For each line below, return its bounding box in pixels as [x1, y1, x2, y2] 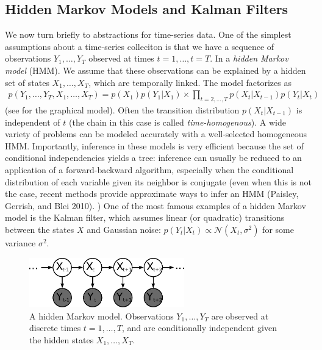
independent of [5, 115, 60, 128]
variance [5, 236, 36, 249]
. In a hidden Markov [210, 52, 288, 65]
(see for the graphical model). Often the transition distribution [5, 104, 240, 116]
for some [262, 223, 294, 235]
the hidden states [29, 333, 94, 346]
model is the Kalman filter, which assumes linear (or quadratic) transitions [5, 211, 285, 224]
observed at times [88, 52, 154, 65]
